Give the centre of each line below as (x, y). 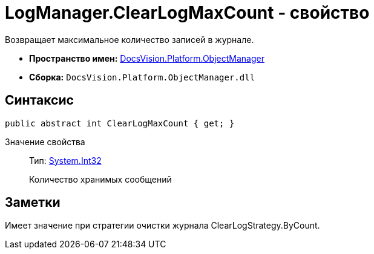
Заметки (33, 203)
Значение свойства (45, 142)
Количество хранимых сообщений (100, 179)
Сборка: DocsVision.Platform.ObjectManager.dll (142, 77)
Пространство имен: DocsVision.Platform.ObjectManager (147, 58)
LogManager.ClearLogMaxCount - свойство (187, 13)
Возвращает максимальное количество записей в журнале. (130, 39)
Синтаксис (39, 100)
